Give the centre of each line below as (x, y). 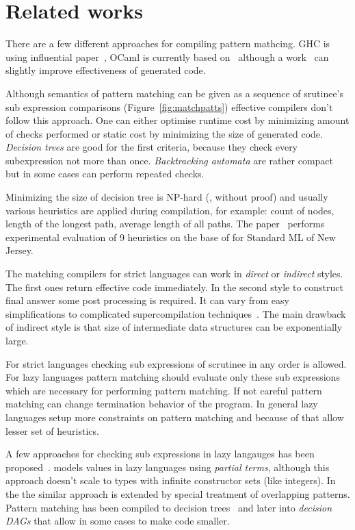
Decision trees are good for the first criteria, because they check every (152, 147)
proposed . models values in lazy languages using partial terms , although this (168, 467)
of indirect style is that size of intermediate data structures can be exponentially (174, 327)
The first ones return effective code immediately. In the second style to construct (174, 287)
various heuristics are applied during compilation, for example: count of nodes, (170, 210)
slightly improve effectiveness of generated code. (106, 70)
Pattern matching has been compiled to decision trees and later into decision (169, 507)
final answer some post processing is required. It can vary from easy (147, 300)
